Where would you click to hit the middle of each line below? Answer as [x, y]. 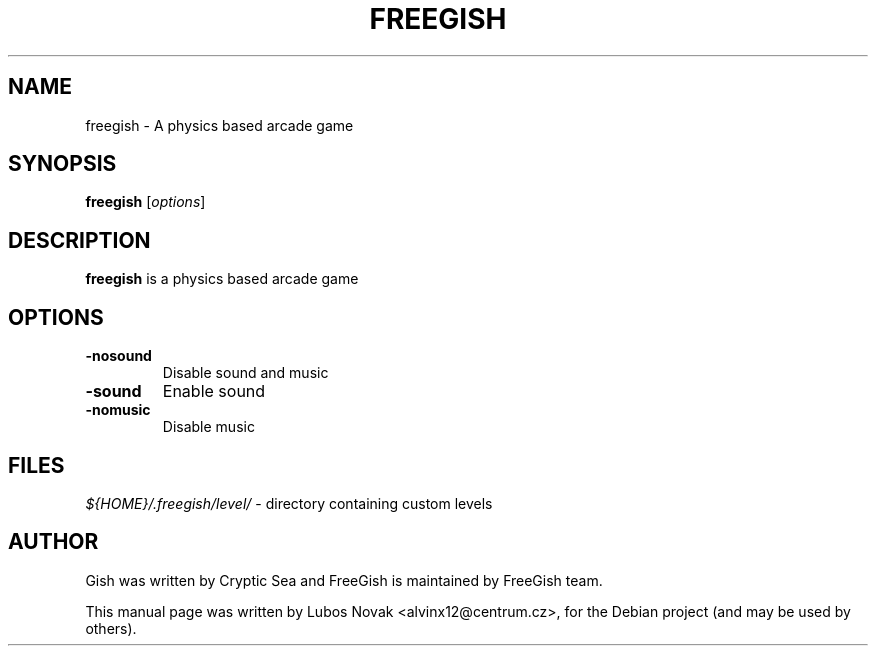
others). [111, 628]
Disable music [208, 427]
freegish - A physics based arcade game [219, 125]
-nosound [118, 356]
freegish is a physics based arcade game [222, 279]
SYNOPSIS [62, 164]
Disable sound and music [245, 373]
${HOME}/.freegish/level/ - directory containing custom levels [289, 503]
